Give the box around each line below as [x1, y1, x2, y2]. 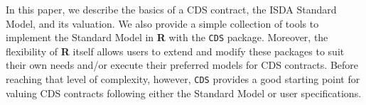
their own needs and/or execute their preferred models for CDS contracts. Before [6, 57, 359, 72]
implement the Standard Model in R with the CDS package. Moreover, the [6, 30, 328, 45]
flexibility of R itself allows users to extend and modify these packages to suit [6, 43, 345, 58]
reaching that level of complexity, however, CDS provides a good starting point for [6, 72, 360, 87]
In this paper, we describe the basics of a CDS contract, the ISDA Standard [6, 2, 337, 16]
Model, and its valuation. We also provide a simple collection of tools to [6, 16, 319, 31]
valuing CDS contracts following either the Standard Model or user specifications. [6, 85, 362, 100]
